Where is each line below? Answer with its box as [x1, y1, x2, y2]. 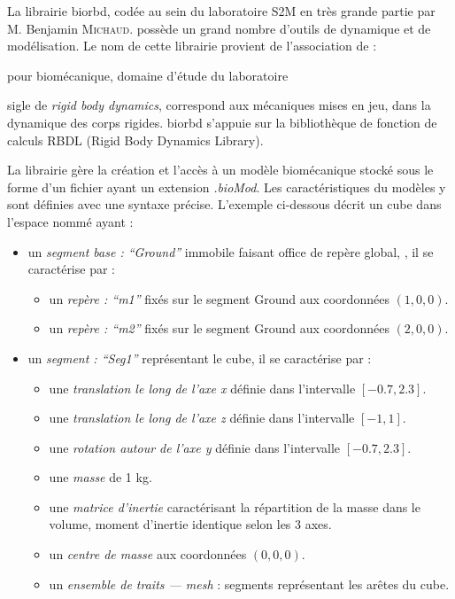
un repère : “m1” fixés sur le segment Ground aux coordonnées [49, 289, 389, 307]
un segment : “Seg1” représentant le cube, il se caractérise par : [27, 348, 372, 367]
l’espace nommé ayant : [7, 212, 134, 230]
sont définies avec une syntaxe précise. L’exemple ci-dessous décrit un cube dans [7, 195, 442, 214]
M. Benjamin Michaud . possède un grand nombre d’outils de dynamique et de [7, 19, 431, 37]
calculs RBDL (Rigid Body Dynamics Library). [7, 130, 264, 149]
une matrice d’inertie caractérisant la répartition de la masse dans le [49, 497, 420, 516]
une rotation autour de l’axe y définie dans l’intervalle [49, 438, 341, 456]
